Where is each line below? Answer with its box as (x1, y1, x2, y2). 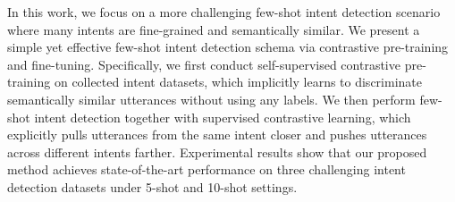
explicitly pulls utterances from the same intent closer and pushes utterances (7, 125, 427, 144)
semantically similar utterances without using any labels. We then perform (7, 89, 416, 108)
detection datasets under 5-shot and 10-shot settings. (7, 177, 298, 196)
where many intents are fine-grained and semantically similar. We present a (7, 20, 420, 38)
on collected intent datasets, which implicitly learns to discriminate (54, 72, 422, 91)
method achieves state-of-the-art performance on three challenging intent (7, 160, 406, 179)
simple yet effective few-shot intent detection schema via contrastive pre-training (7, 38, 449, 56)
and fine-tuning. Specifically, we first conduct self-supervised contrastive (7, 55, 400, 73)
